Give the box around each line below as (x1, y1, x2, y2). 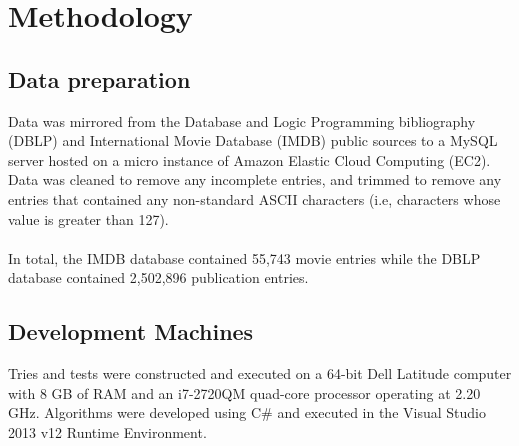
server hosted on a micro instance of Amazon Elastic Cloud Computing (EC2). (8, 149, 491, 170)
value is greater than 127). (8, 208, 169, 229)
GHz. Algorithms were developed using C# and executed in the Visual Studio (8, 402, 486, 423)
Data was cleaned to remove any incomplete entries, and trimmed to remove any (8, 169, 502, 190)
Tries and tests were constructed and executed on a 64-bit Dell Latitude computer (8, 363, 512, 384)
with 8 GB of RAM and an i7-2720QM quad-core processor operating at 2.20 (8, 382, 481, 403)
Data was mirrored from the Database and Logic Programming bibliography (8, 110, 476, 131)
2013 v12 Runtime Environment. (8, 421, 207, 442)
